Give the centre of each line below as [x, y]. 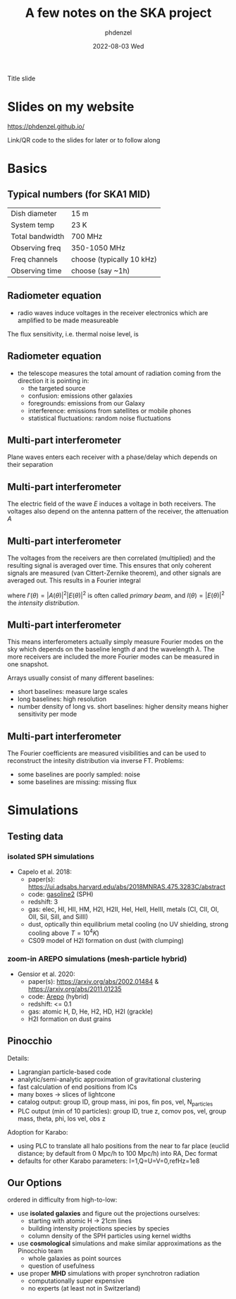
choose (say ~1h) [101, 271]
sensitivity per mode [47, 714]
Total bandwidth [38, 236]
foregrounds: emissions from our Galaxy [87, 403]
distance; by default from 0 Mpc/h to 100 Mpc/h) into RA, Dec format [117, 1153]
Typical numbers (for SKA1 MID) [79, 194]
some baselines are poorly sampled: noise [79, 774]
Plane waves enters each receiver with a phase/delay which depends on [112, 457]
